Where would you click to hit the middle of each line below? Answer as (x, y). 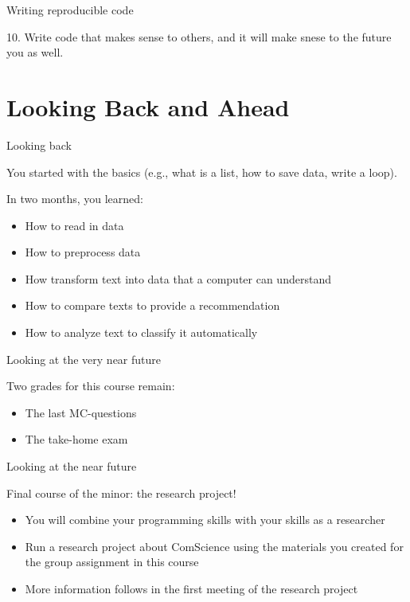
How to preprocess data (83, 252)
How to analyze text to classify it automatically (141, 332)
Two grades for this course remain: (91, 386)
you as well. (35, 52)
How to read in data (74, 225)
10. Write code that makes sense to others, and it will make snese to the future (199, 36)
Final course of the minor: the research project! (121, 493)
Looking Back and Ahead (148, 106)
